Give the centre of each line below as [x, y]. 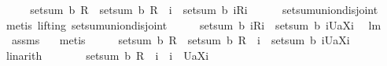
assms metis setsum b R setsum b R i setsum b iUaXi [181, 40]
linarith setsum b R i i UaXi [107, 55]
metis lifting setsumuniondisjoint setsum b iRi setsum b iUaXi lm [193, 24]
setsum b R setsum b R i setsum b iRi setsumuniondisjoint [204, 9]
